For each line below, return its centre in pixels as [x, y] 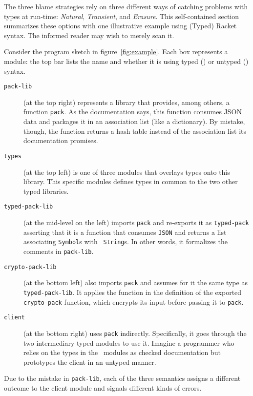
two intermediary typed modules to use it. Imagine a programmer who [129, 343]
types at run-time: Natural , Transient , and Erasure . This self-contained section [122, 16]
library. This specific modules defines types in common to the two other [131, 181]
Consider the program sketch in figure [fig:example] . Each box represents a [116, 52]
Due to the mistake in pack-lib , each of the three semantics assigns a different [122, 378]
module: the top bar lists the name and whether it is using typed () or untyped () [126, 61]
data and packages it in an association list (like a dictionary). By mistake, [134, 121]
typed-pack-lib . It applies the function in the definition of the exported [133, 292]
